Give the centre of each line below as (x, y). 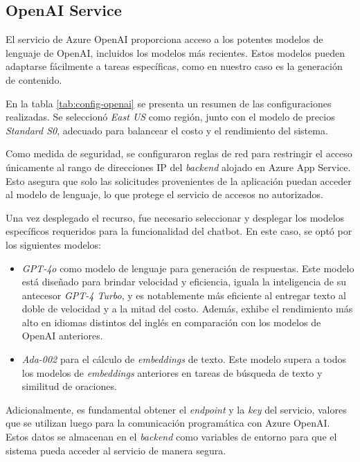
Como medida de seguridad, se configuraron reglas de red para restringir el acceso (179, 153)
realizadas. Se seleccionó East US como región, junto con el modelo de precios (170, 117)
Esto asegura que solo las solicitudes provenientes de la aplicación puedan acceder (179, 180)
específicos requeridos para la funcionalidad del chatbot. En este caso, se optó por (179, 231)
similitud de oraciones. (69, 386)
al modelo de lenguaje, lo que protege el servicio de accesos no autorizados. (164, 194)
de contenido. (34, 79)
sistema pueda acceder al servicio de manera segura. (116, 450)
